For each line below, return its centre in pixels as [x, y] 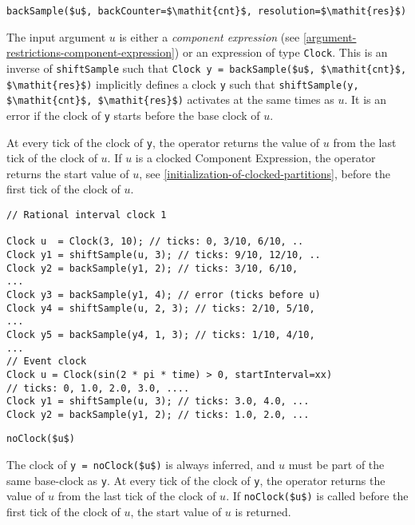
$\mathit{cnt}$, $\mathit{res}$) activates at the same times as [170, 99]
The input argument [56, 36]
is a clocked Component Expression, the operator [255, 158]
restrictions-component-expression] [91, 52]
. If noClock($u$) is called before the [317, 496]
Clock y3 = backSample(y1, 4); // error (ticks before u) [164, 294]
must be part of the [336, 465]
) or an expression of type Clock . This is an [281, 52]
